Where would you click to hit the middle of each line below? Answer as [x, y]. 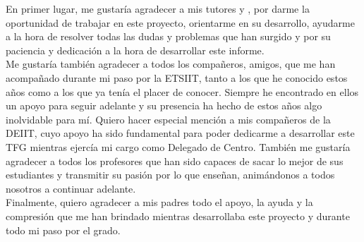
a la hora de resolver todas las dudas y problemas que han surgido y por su [168, 36]
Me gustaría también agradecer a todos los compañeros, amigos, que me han [171, 64]
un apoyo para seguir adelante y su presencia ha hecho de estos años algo [164, 105]
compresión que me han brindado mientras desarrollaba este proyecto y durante [178, 216]
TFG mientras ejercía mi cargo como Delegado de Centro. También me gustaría [178, 146]
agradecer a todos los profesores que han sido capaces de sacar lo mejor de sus [175, 161]
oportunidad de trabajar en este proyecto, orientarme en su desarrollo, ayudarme [180, 22]
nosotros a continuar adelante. [71, 188]
